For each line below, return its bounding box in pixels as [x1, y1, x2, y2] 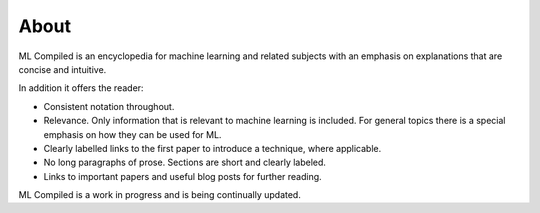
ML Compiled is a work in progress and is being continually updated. [18, 189, 302, 201]
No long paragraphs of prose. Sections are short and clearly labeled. [43, 156, 327, 169]
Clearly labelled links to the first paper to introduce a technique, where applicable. [43, 142, 382, 154]
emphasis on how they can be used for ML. [43, 128, 222, 140]
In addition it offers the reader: [18, 82, 144, 94]
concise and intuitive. [18, 63, 107, 75]
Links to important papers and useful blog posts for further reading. [43, 170, 322, 182]
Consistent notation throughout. [43, 100, 175, 112]
